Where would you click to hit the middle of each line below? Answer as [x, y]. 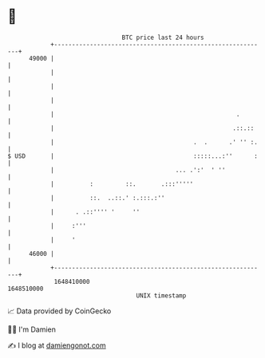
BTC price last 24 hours [163, 37]
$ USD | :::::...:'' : [133, 156]
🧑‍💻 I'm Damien [32, 329]
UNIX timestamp [161, 295]
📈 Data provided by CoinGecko [59, 311]
